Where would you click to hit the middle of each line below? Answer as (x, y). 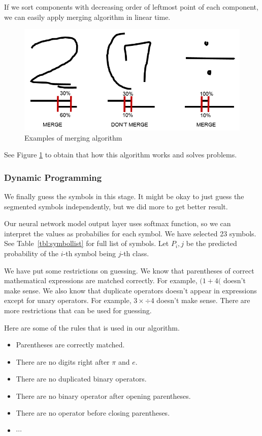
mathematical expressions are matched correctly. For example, (101, 280)
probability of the (31, 253)
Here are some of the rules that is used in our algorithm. (92, 327)
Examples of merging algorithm (73, 137)
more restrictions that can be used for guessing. (78, 310)
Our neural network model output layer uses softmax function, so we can (118, 223)
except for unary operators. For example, (68, 300)
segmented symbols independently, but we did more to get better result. (116, 206)
